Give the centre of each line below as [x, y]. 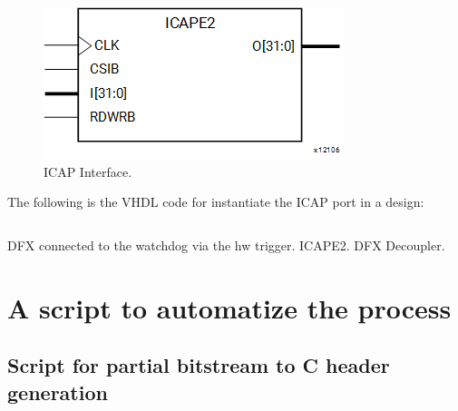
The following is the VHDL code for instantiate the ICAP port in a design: [216, 202]
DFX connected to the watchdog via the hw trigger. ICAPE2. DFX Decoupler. [226, 245]
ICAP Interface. [88, 171]
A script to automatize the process [229, 307]
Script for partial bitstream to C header [199, 365]
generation [58, 391]
